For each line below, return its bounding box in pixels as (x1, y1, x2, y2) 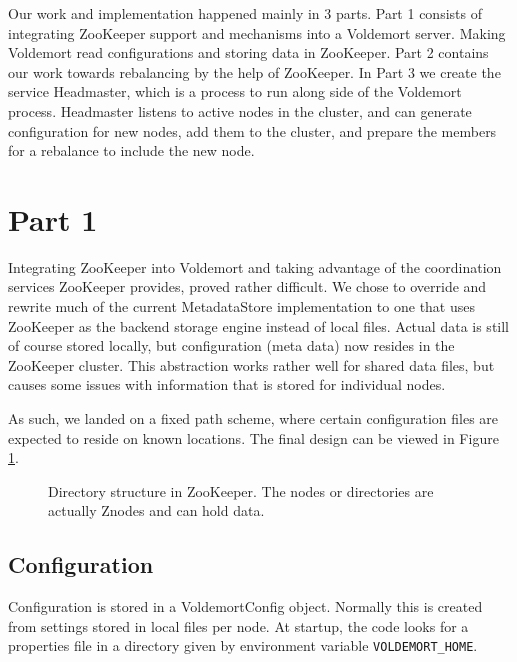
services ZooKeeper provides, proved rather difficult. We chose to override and (8, 276, 487, 297)
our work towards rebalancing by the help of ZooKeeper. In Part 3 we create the (8, 61, 501, 82)
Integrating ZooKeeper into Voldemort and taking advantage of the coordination (8, 256, 502, 277)
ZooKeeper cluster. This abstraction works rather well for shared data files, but (8, 354, 495, 375)
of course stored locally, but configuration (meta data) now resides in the (8, 335, 455, 356)
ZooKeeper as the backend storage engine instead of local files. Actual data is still (8, 315, 510, 336)
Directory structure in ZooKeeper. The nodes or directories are (48, 480, 434, 501)
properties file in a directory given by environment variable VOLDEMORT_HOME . (8, 635, 478, 656)
